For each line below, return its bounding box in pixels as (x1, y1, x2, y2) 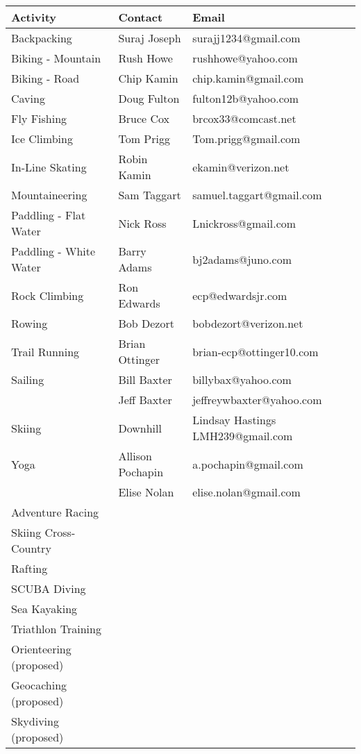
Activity (11, 9, 56, 25)
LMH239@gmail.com (192, 428, 293, 444)
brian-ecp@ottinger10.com (192, 343, 319, 360)
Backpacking (11, 30, 72, 46)
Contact (118, 9, 163, 25)
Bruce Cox (118, 110, 169, 126)
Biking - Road (11, 70, 80, 86)
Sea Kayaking (11, 601, 78, 617)
